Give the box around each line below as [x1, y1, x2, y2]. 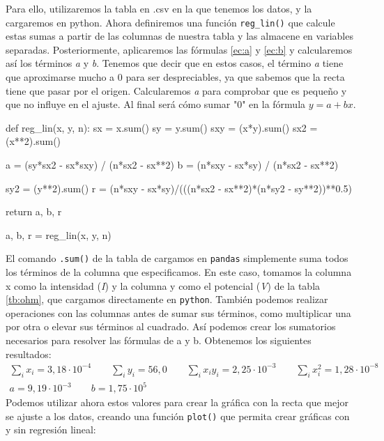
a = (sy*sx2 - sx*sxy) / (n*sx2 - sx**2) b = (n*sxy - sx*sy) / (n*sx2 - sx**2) [6, 157, 339, 171]
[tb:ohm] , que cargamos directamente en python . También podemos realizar [6, 292, 328, 307]
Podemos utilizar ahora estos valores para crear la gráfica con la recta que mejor [6, 395, 348, 410]
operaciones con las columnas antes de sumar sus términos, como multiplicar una [6, 305, 351, 320]
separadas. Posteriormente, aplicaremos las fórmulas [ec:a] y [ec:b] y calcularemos [6, 42, 353, 56]
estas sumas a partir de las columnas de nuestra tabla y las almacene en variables [6, 29, 353, 43]
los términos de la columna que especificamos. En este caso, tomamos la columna [6, 265, 352, 279]
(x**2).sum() [6, 134, 61, 148]
